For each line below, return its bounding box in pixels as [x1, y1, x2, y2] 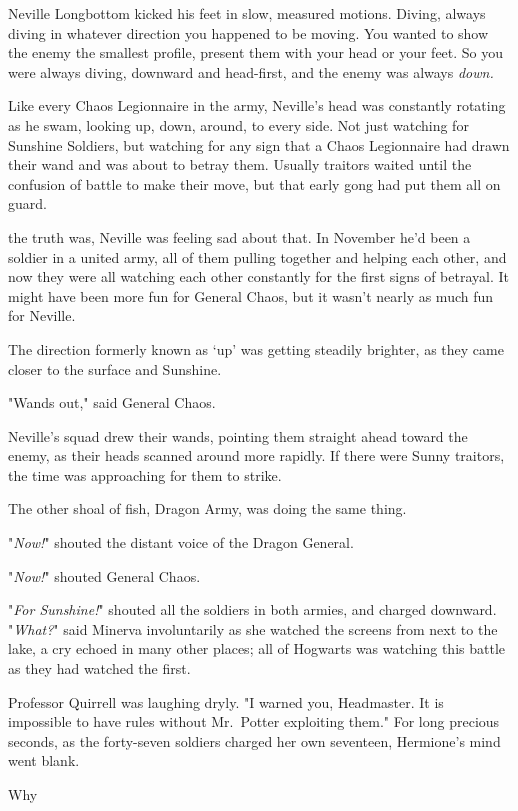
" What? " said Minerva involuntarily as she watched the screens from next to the [8, 618, 498, 639]
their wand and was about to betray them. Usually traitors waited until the [8, 154, 472, 175]
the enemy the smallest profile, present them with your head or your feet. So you [8, 42, 504, 63]
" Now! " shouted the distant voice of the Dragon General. [8, 532, 354, 553]
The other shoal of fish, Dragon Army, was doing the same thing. [8, 498, 407, 519]
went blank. [8, 750, 80, 771]
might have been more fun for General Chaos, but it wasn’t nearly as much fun [8, 285, 494, 306]
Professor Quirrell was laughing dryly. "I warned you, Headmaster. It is [8, 691, 444, 712]
